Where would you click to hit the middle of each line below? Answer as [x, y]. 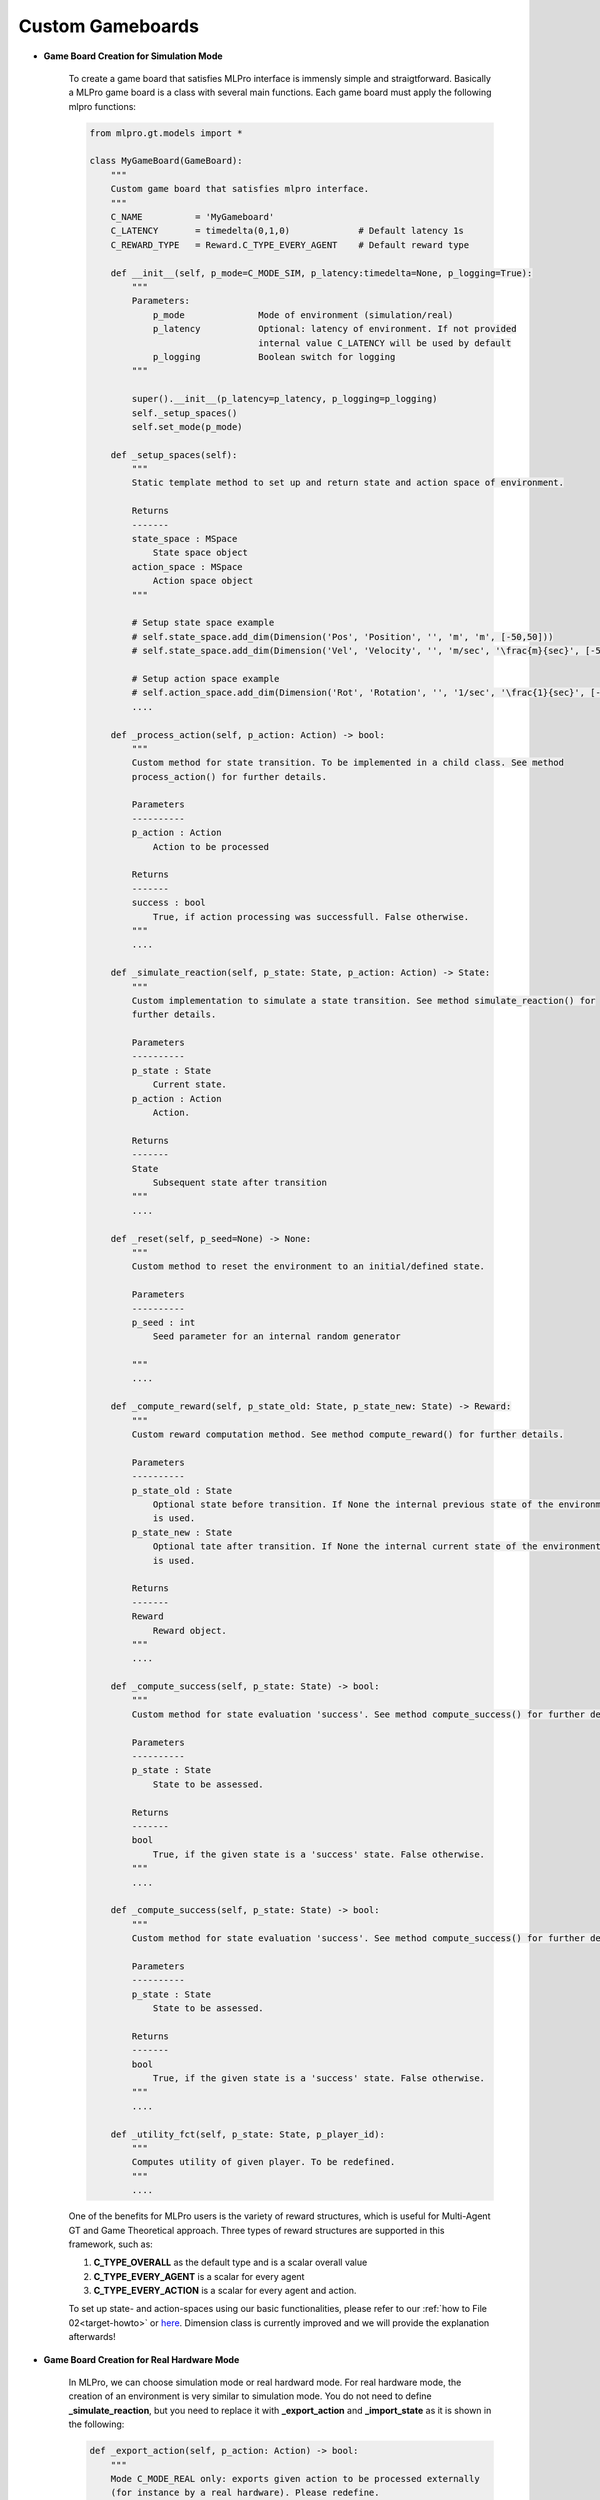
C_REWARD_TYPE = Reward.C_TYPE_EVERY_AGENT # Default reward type [290, 244]
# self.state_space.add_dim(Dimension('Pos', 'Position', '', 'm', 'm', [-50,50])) [342, 636]
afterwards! [92, 2337]
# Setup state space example [203, 623]
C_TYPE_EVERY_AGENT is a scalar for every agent [199, 2276]
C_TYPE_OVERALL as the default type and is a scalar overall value [230, 2262]
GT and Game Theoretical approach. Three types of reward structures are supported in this [256, 2230]
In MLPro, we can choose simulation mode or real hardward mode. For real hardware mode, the [265, 2382]
